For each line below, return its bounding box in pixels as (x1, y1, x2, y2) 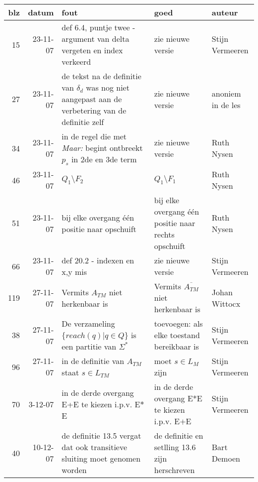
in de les (211, 99, 241, 111)
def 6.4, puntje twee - (62, 21, 135, 33)
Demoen (211, 453, 240, 465)
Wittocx (211, 297, 241, 309)
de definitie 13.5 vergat (62, 430, 141, 442)
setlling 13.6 (154, 441, 196, 453)
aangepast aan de (62, 93, 122, 105)
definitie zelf (62, 116, 104, 127)
